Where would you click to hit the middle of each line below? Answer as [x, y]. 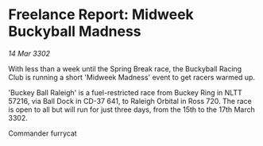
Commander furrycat [43, 133]
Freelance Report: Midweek [101, 15]
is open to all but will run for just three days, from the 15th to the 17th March [132, 109]
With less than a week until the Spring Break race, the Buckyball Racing [125, 68]
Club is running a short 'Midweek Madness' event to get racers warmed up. [132, 77]
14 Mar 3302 [29, 53]
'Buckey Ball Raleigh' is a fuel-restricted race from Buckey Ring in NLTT [125, 92]
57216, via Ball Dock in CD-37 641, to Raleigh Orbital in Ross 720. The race [130, 101]
